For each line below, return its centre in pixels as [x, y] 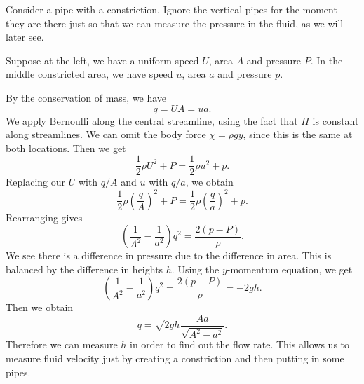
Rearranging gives [44, 217]
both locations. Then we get [66, 148]
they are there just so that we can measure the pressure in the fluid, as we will [175, 23]
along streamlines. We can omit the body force [106, 134]
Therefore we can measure [62, 344]
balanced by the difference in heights [85, 269]
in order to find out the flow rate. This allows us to [240, 344]
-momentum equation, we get [290, 269]
